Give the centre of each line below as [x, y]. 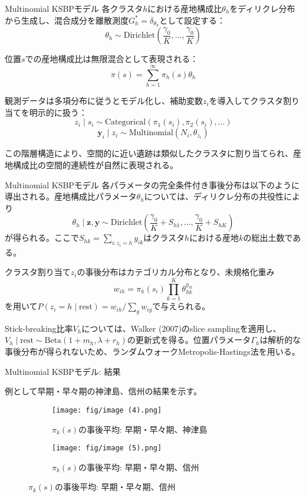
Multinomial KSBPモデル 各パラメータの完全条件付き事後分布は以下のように [152, 184]
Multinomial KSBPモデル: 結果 [63, 371]
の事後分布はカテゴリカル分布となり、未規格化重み [176, 272]
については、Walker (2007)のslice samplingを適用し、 [181, 328]
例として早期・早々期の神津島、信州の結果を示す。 [103, 391]
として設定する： [192, 20]
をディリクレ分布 [262, 8]
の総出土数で [268, 238]
